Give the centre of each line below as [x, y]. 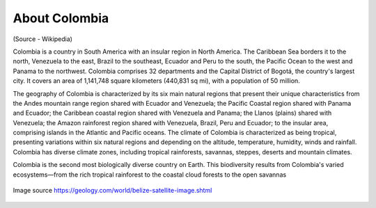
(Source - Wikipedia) [43, 39]
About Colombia [61, 18]
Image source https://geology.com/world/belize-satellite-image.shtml [112, 191]
